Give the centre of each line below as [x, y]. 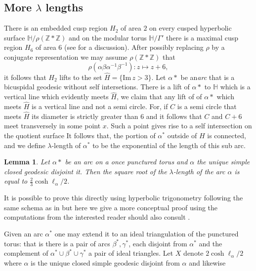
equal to [16, 181]
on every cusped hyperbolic [191, 28]
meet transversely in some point [52, 126]
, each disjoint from [158, 243]
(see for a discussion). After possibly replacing [134, 47]
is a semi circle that [207, 106]
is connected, [227, 135]
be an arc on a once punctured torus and [126, 162]
